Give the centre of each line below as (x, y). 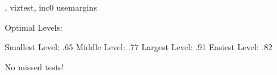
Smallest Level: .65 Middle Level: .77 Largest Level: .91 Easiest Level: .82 (139, 47)
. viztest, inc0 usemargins (51, 7)
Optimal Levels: (34, 27)
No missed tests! (35, 66)
